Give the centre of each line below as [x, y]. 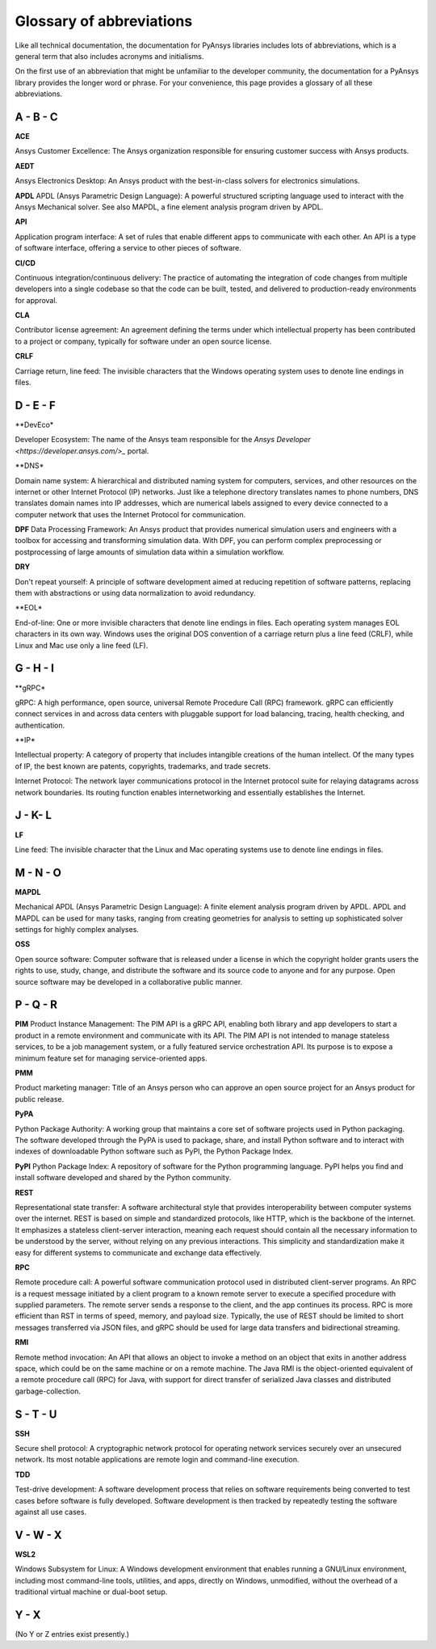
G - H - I [34, 668]
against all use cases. [51, 1512]
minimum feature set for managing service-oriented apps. [111, 1058]
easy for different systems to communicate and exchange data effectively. [138, 1252]
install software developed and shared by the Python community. [123, 1178]
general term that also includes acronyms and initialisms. [109, 56]
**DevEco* [34, 424]
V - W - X [38, 1535]
